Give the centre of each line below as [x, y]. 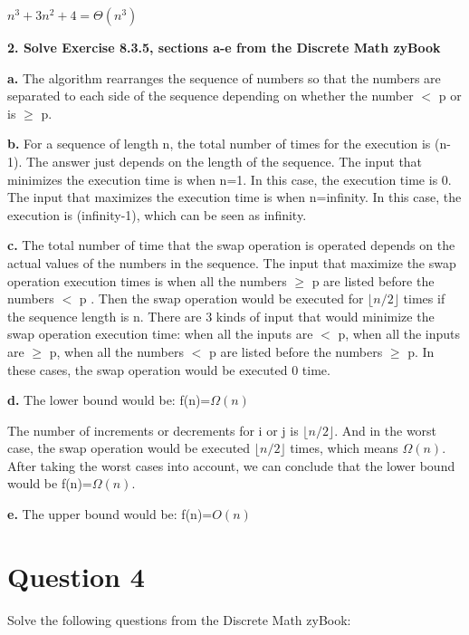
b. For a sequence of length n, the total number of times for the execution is [219, 144]
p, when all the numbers [116, 351]
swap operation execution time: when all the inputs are [160, 334]
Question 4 [76, 576]
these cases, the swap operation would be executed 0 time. [169, 369]
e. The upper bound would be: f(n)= [110, 514]
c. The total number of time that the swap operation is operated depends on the [231, 245]
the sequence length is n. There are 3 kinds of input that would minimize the [221, 316]
